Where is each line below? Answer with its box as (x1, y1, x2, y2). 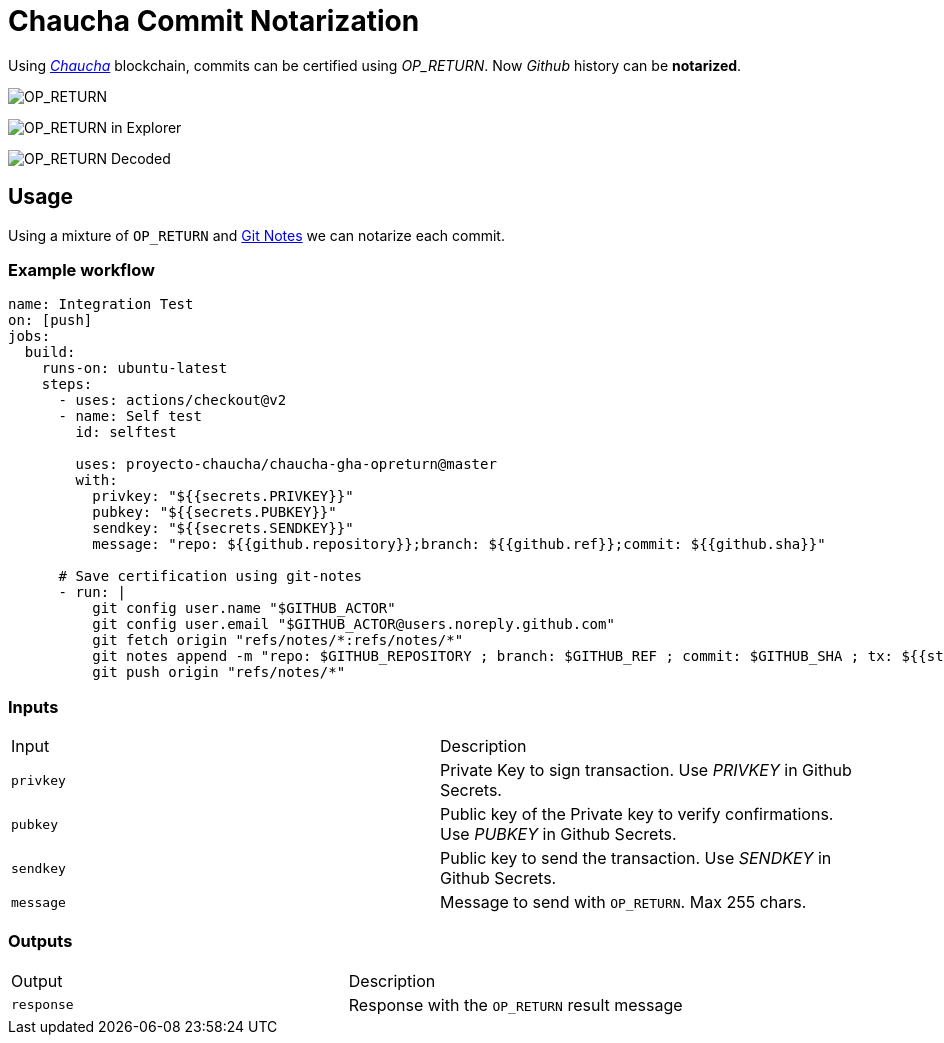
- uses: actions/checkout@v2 (58, 392, 287, 409)
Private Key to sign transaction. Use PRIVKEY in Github (440, 760, 852, 781)
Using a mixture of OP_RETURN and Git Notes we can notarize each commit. (8, 226, 505, 244)
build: (24, 344, 76, 361)
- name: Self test (58, 408, 202, 425)
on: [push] (8, 312, 93, 329)
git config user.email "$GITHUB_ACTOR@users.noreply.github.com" (92, 616, 615, 633)
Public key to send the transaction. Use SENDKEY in (440, 848, 832, 869)
